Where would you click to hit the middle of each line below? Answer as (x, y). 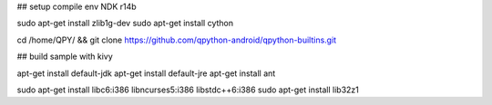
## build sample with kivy (65, 57)
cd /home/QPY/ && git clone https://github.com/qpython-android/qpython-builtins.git (177, 40)
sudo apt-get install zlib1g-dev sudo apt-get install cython (125, 24)
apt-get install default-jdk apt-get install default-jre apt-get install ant (146, 73)
